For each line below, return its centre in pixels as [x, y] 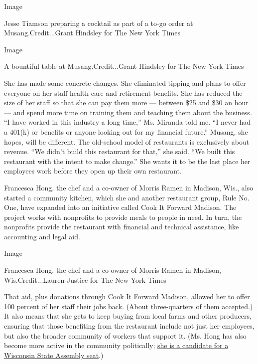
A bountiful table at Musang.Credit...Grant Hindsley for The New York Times [124, 66]
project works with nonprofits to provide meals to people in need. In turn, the [123, 217]
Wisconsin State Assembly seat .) [54, 355]
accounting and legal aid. [42, 236]
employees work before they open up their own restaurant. [93, 171]
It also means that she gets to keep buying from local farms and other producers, [128, 316]
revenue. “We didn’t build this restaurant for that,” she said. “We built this [120, 151]
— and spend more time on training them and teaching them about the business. [128, 112]
